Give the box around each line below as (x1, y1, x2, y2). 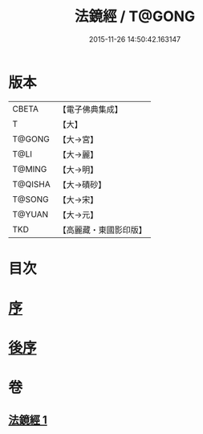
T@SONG (12, 194, 50, 205)
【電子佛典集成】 (58, 104, 123, 115)
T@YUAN (12, 208, 49, 219)
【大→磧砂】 (58, 178, 107, 190)
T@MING (12, 163, 47, 174)
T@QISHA (12, 178, 51, 190)
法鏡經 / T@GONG (74, 7, 196, 26)
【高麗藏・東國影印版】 (58, 224, 147, 235)
